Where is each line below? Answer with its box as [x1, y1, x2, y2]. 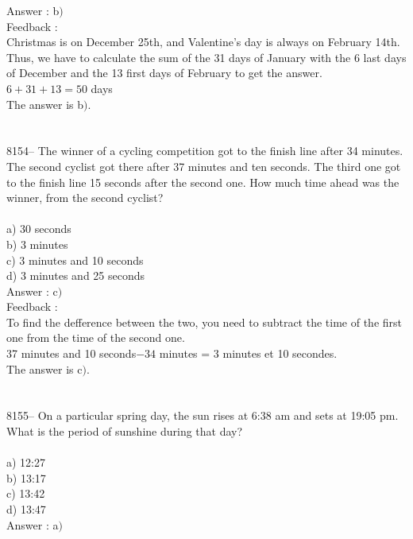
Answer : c [6, 282, 58, 299]
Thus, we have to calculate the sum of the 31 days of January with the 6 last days [6, 48, 407, 65]
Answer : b [6, 2, 60, 18]
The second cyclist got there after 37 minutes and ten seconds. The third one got [6, 157, 401, 174]
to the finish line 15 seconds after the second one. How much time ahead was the [6, 173, 399, 190]
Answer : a [6, 516, 59, 533]
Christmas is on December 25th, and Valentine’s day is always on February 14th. [6, 33, 400, 50]
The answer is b [6, 95, 84, 112]
